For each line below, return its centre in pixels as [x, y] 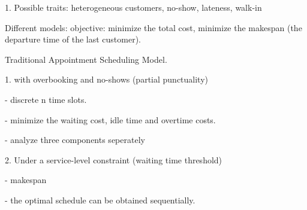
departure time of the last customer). [73, 39]
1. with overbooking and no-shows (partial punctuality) [107, 79]
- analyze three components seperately [75, 140]
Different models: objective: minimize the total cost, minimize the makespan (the [153, 27]
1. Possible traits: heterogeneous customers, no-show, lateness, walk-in [133, 7]
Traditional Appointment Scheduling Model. [86, 59]
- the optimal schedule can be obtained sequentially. [100, 200]
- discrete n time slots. [46, 99]
